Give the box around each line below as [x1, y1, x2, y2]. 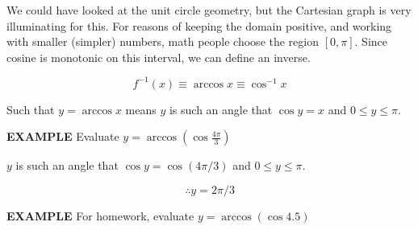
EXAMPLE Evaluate [6, 128, 119, 145]
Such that [6, 101, 55, 117]
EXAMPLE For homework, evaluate [6, 207, 194, 224]
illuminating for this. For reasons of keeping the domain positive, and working [6, 17, 392, 34]
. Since [354, 33, 387, 50]
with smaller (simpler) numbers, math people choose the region [6, 33, 320, 50]
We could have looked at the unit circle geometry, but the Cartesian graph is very [6, 2, 412, 18]
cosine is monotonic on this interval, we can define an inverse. [6, 48, 311, 65]
